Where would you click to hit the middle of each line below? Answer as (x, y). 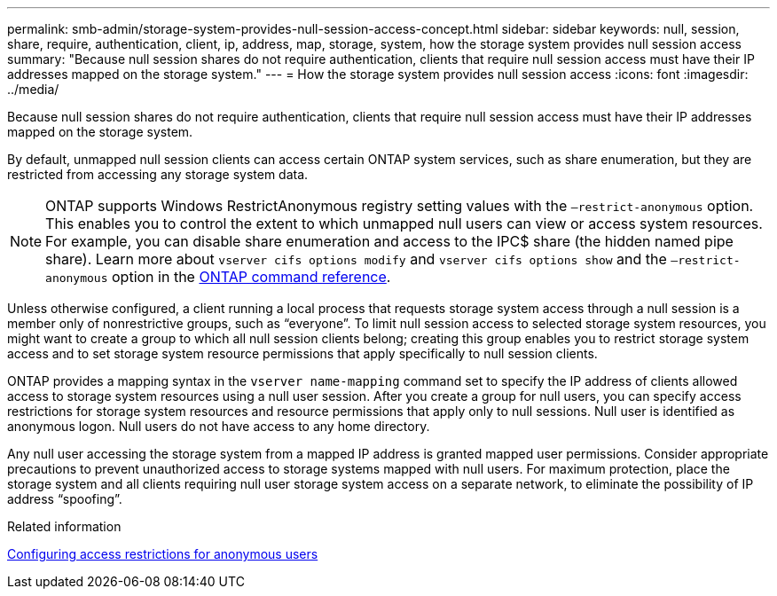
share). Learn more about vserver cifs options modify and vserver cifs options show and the (356, 259)
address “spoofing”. (65, 499)
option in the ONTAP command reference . (251, 277)
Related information (64, 526)
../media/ (33, 89)
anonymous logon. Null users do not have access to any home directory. (219, 426)
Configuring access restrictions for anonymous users (163, 554)
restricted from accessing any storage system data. (158, 174)
